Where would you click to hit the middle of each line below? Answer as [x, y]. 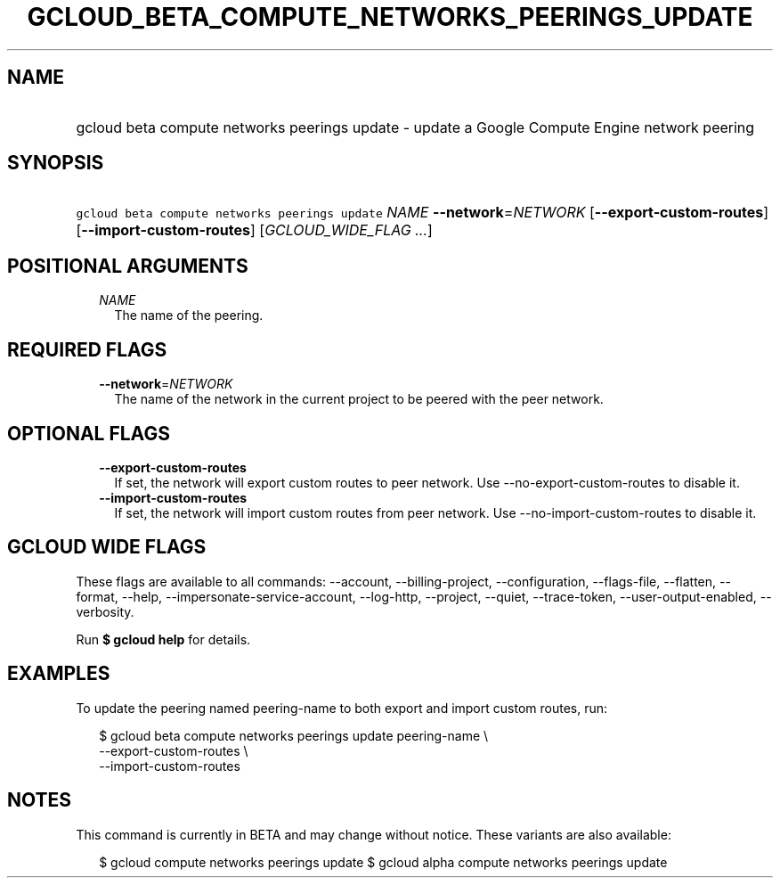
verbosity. [105, 611]
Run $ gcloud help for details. [163, 639]
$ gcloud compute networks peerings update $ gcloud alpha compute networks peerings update [383, 862]
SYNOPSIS [56, 163]
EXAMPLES [59, 674]
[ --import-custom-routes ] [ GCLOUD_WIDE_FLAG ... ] [254, 230]
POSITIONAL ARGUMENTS [128, 266]
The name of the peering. [189, 315]
